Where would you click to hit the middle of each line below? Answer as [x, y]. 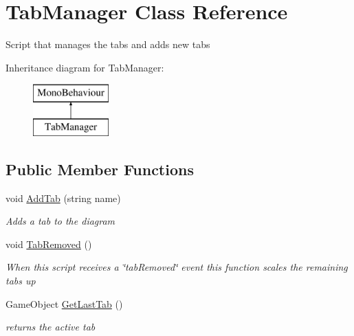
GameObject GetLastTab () [64, 303]
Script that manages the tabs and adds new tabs [108, 44]
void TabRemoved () [49, 244]
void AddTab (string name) [63, 198]
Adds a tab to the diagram [60, 221]
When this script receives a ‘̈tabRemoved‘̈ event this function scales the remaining [177, 267]
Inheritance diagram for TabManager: [85, 67]
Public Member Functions [100, 169]
